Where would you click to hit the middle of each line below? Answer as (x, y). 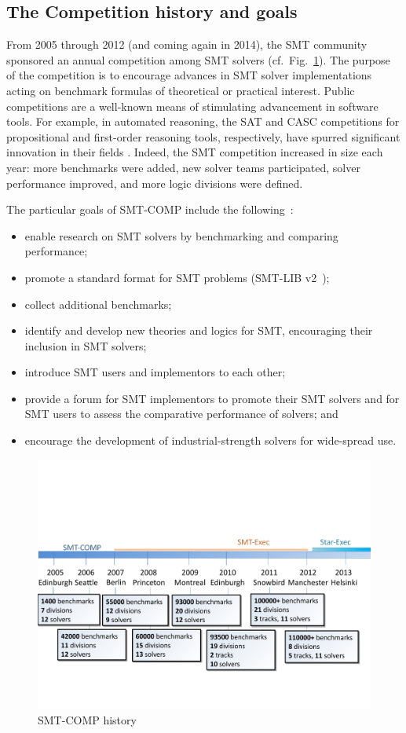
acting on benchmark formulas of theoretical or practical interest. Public (181, 90)
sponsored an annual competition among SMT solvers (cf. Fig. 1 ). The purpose (198, 59)
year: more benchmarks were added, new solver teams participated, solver (183, 167)
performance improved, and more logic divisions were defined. (155, 183)
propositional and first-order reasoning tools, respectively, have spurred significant (203, 136)
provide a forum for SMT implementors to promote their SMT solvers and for (212, 398)
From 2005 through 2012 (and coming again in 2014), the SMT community (187, 44)
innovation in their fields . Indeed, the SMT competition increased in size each (195, 152)
